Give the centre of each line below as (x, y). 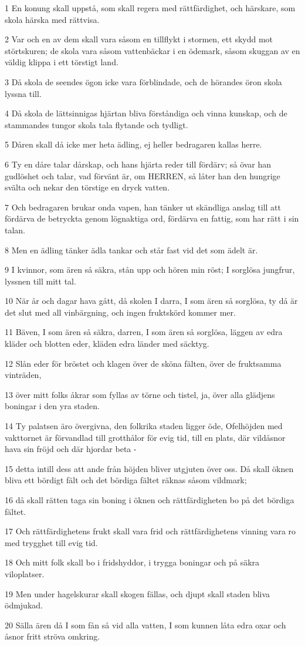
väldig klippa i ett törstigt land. (62, 62)
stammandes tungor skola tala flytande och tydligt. (96, 124)
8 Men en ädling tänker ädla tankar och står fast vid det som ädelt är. (131, 250)
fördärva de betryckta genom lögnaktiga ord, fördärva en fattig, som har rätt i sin (152, 218)
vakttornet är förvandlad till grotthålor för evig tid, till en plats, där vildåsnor (145, 437)
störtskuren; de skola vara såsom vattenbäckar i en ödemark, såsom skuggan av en (152, 50)
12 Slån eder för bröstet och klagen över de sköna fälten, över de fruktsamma (143, 363)
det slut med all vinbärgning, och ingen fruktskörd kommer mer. (120, 312)
